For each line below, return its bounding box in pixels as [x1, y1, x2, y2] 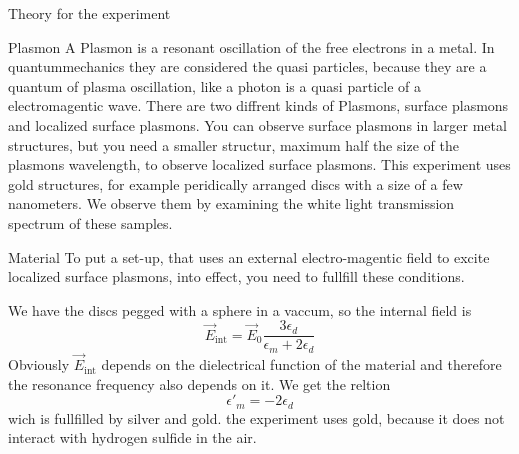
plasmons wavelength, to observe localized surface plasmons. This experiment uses [8, 154, 511, 175]
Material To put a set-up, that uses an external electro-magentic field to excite [8, 246, 490, 267]
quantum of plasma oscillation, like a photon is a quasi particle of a [8, 75, 421, 96]
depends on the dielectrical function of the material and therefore [101, 354, 502, 375]
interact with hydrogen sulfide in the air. [8, 427, 257, 448]
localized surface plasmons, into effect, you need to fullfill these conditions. [8, 266, 465, 287]
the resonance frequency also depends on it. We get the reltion [8, 373, 391, 394]
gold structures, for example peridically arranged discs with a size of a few [8, 173, 463, 194]
